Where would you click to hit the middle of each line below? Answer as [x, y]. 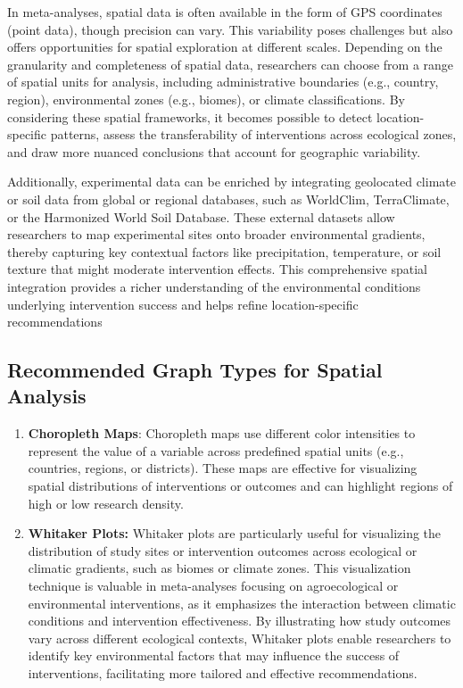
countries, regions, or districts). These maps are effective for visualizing [223, 468]
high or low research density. [106, 503]
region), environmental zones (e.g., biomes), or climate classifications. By [206, 99]
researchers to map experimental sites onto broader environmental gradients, [216, 234]
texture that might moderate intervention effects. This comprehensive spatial [217, 269]
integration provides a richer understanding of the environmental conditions [214, 286]
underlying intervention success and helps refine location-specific [183, 304]
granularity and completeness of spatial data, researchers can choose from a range [231, 64]
